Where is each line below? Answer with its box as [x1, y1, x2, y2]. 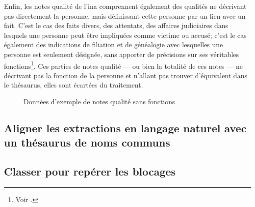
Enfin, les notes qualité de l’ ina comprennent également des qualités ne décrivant [4, 1, 247, 11]
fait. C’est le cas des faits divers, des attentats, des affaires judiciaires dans [4, 20, 229, 30]
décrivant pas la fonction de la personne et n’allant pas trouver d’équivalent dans [4, 70, 247, 80]
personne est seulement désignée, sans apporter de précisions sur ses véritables [4, 49, 239, 59]
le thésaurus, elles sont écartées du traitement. [4, 80, 143, 90]
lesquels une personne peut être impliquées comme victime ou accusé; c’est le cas [4, 30, 247, 40]
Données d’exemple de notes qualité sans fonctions [24, 96, 175, 106]
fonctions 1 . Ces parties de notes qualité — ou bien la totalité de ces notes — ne [4, 59, 243, 71]
